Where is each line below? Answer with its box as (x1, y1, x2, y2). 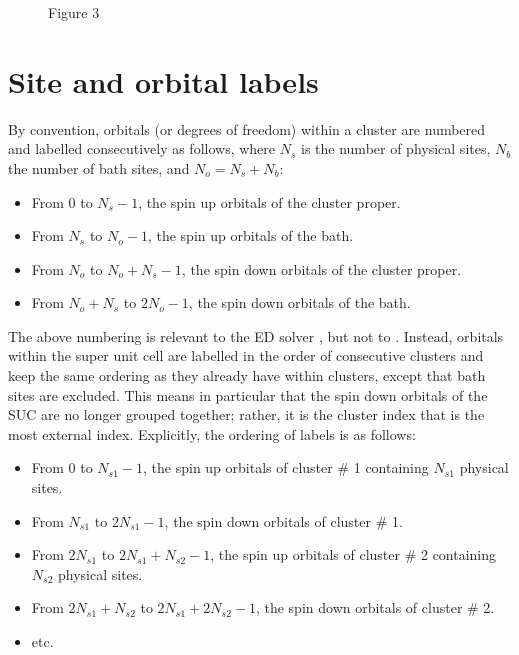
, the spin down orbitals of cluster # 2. (255, 597, 495, 618)
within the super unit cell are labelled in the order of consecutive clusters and (8, 345, 484, 366)
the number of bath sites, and (8, 157, 190, 178)
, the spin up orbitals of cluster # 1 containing (143, 457, 429, 478)
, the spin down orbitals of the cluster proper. (181, 258, 462, 279)
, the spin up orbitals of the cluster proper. (138, 191, 401, 212)
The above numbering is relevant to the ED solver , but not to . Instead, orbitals (8, 325, 504, 346)
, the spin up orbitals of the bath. (147, 225, 354, 246)
